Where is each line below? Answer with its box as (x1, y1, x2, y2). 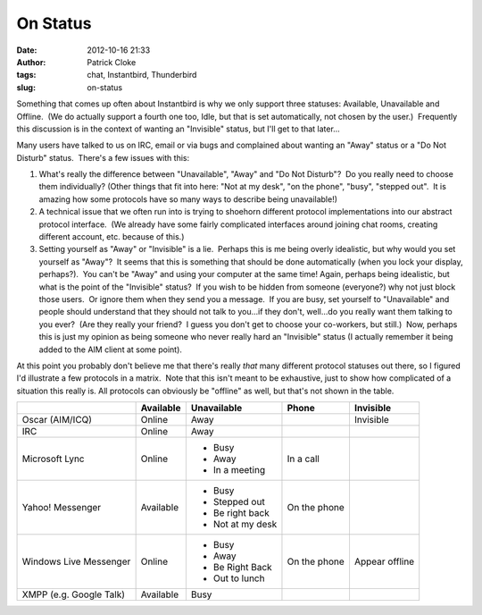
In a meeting (212, 464, 266, 476)
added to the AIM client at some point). (38, 344, 183, 355)
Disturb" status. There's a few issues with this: (16, 152, 190, 163)
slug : (16, 81, 36, 93)
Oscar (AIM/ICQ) (21, 414, 93, 426)
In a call (287, 452, 320, 465)
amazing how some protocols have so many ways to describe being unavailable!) (38, 193, 338, 205)
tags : (16, 70, 37, 80)
